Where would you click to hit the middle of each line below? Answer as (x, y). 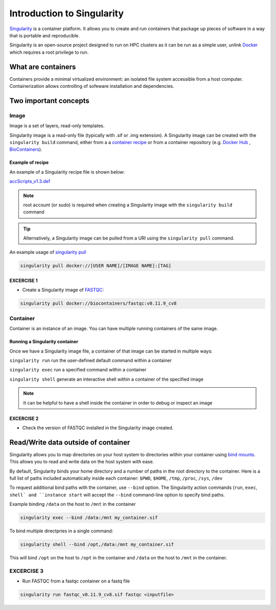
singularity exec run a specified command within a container (78, 370)
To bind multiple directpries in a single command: (61, 531)
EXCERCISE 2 (24, 418)
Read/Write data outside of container (70, 442)
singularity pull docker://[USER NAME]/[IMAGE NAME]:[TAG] (96, 266)
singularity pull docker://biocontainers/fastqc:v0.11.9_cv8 (98, 303)
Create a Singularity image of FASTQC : (63, 290)
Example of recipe (29, 162)
